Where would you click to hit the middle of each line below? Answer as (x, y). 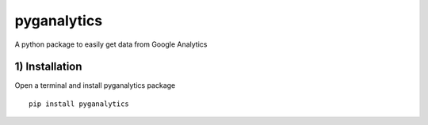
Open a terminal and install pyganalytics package (95, 85)
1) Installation (48, 67)
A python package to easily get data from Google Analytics (111, 44)
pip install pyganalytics (79, 104)
